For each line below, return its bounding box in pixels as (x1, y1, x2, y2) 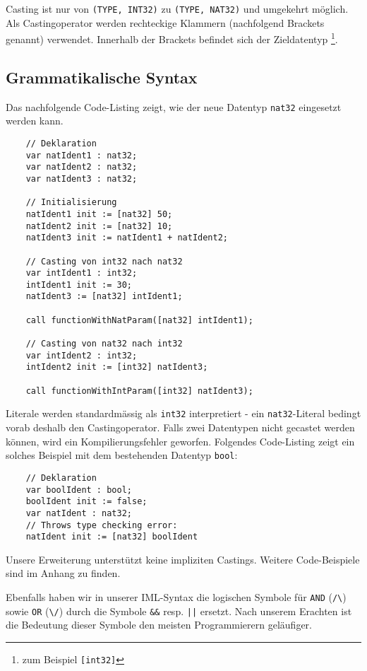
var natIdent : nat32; (25, 508, 132, 518)
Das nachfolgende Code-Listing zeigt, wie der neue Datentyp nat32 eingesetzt (6, 99, 342, 114)
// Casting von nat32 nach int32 (25, 339, 183, 349)
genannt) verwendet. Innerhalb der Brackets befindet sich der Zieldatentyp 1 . (6, 30, 338, 46)
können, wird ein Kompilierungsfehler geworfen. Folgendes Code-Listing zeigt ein (6, 433, 355, 448)
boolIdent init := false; (25, 496, 148, 507)
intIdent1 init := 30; (25, 279, 132, 290)
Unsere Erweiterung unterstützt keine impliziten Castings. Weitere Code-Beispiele (6, 552, 360, 566)
